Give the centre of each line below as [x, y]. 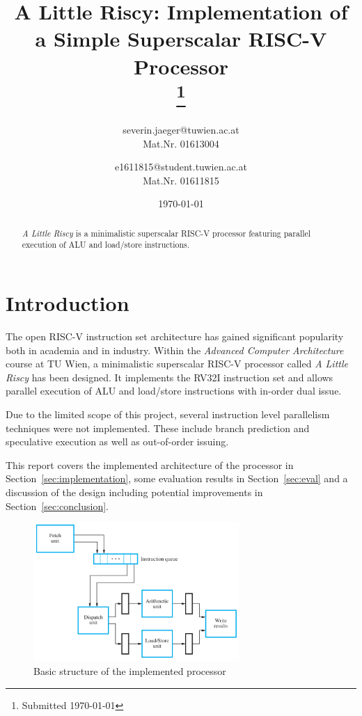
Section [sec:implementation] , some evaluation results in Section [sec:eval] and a [177, 478]
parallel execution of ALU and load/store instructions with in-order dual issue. [174, 391]
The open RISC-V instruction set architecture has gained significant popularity [175, 336]
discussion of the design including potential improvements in [134, 492]
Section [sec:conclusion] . [57, 506]
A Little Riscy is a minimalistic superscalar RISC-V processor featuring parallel [166, 233]
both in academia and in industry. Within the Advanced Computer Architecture [175, 350]
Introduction [68, 303]
